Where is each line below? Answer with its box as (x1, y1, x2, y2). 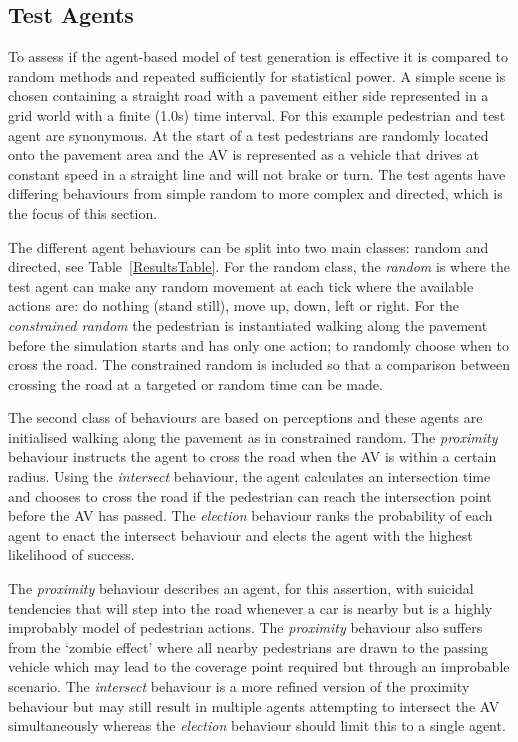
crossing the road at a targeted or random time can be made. (8, 373, 383, 394)
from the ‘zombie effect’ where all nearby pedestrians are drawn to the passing (8, 636, 489, 657)
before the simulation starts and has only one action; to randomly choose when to (8, 334, 510, 355)
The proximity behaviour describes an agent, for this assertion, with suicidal (8, 578, 474, 599)
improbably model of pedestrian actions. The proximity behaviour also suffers (8, 617, 483, 638)
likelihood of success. (8, 544, 135, 565)
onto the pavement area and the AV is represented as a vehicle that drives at (8, 144, 479, 165)
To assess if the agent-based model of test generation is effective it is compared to (8, 46, 508, 67)
